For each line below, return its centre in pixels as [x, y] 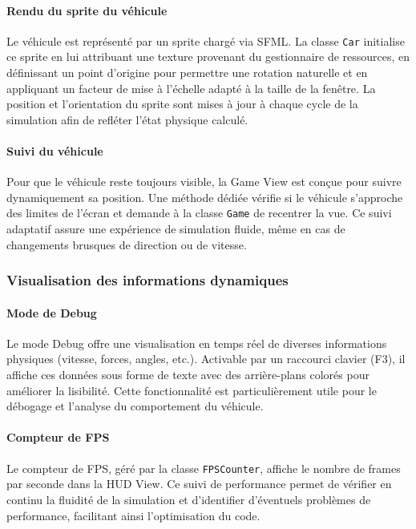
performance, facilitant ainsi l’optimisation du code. [133, 515]
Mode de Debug [52, 312]
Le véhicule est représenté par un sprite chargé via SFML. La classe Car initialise [206, 40]
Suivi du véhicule [55, 151]
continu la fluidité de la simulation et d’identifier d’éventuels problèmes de [189, 499]
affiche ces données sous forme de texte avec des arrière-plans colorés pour [188, 375]
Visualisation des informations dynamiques [147, 280]
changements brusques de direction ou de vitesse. [127, 244]
